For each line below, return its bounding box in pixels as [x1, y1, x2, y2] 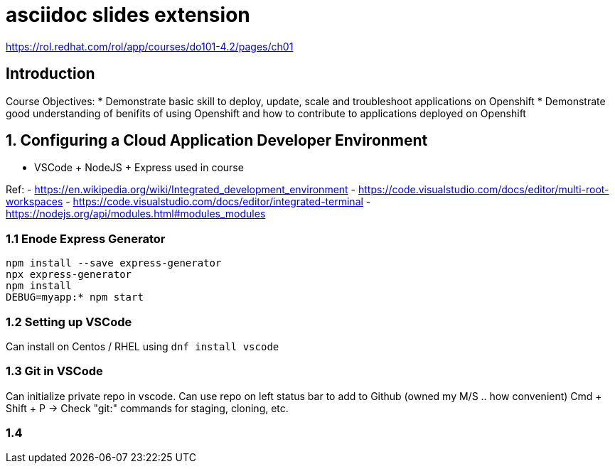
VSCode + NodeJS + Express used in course [34, 161, 244, 174]
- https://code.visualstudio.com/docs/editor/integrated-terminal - [65, 195, 371, 208]
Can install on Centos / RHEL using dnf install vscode [6, 340, 279, 352]
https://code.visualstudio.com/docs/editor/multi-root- [358, 183, 609, 196]
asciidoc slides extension [6, 3, 250, 27]
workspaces [6, 195, 63, 208]
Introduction [6, 65, 95, 83]
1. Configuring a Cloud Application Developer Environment [6, 131, 428, 150]
